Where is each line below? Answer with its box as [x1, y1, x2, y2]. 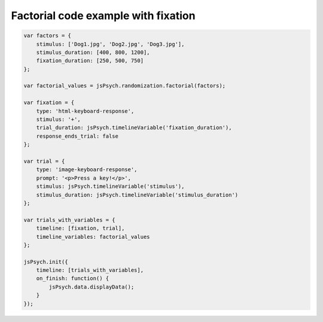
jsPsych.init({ [23, 258, 68, 265]
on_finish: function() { [36, 275, 109, 282]
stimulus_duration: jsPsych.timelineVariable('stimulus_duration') [36, 192, 239, 198]
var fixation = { [23, 99, 75, 106]
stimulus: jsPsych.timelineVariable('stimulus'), [36, 183, 185, 190]
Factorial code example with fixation [11, 9, 196, 22]
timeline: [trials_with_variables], [36, 267, 144, 274]
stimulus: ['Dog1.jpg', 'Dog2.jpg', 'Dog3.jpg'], [36, 41, 185, 47]
